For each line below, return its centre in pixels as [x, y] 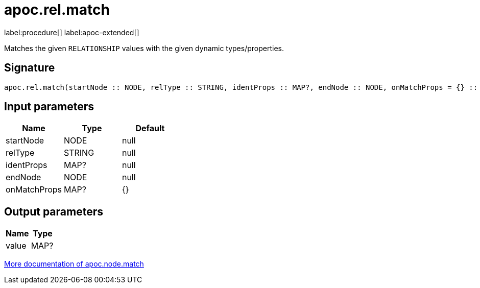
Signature [30, 68]
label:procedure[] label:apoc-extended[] [72, 32]
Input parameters [49, 107]
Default [150, 128]
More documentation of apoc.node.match [74, 264]
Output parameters [54, 211]
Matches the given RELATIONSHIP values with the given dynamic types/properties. [144, 48]
